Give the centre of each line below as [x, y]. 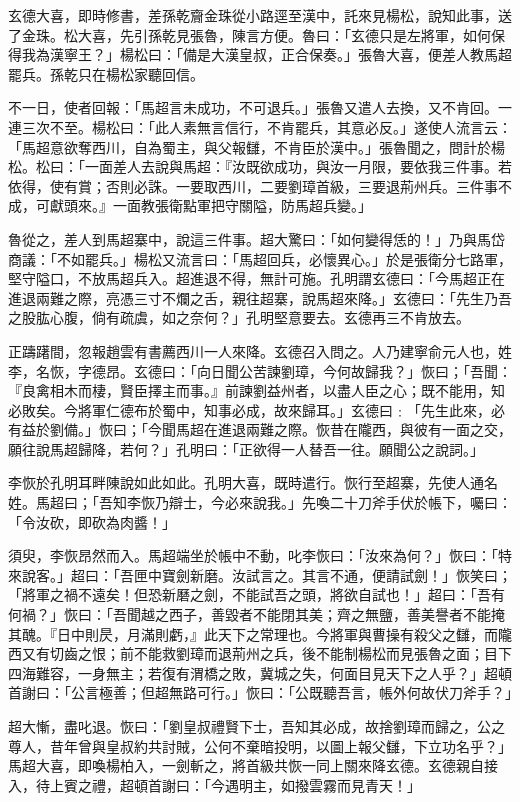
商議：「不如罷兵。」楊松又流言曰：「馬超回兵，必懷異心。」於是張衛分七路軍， [260, 258]
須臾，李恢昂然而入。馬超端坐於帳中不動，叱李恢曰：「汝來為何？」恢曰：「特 [260, 555]
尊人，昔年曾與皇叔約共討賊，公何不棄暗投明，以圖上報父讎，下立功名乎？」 [260, 745]
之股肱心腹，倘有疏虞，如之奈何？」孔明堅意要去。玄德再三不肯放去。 [239, 317]
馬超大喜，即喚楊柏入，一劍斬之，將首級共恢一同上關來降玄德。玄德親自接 [253, 765]
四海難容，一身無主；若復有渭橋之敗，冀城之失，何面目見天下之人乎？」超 [253, 672]
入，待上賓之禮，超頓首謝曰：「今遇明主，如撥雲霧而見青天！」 [214, 784]
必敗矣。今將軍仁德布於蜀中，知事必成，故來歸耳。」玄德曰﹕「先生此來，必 [256, 409]
